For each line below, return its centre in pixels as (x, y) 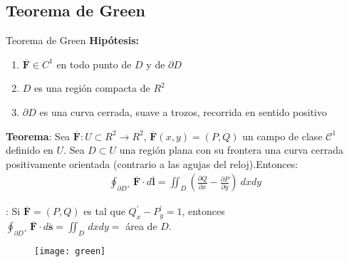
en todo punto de (94, 64)
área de (141, 226)
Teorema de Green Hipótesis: (73, 40)
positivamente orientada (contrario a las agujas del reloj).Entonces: (152, 163)
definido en (30, 150)
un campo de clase (282, 136)
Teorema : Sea (38, 136)
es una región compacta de (92, 88)
